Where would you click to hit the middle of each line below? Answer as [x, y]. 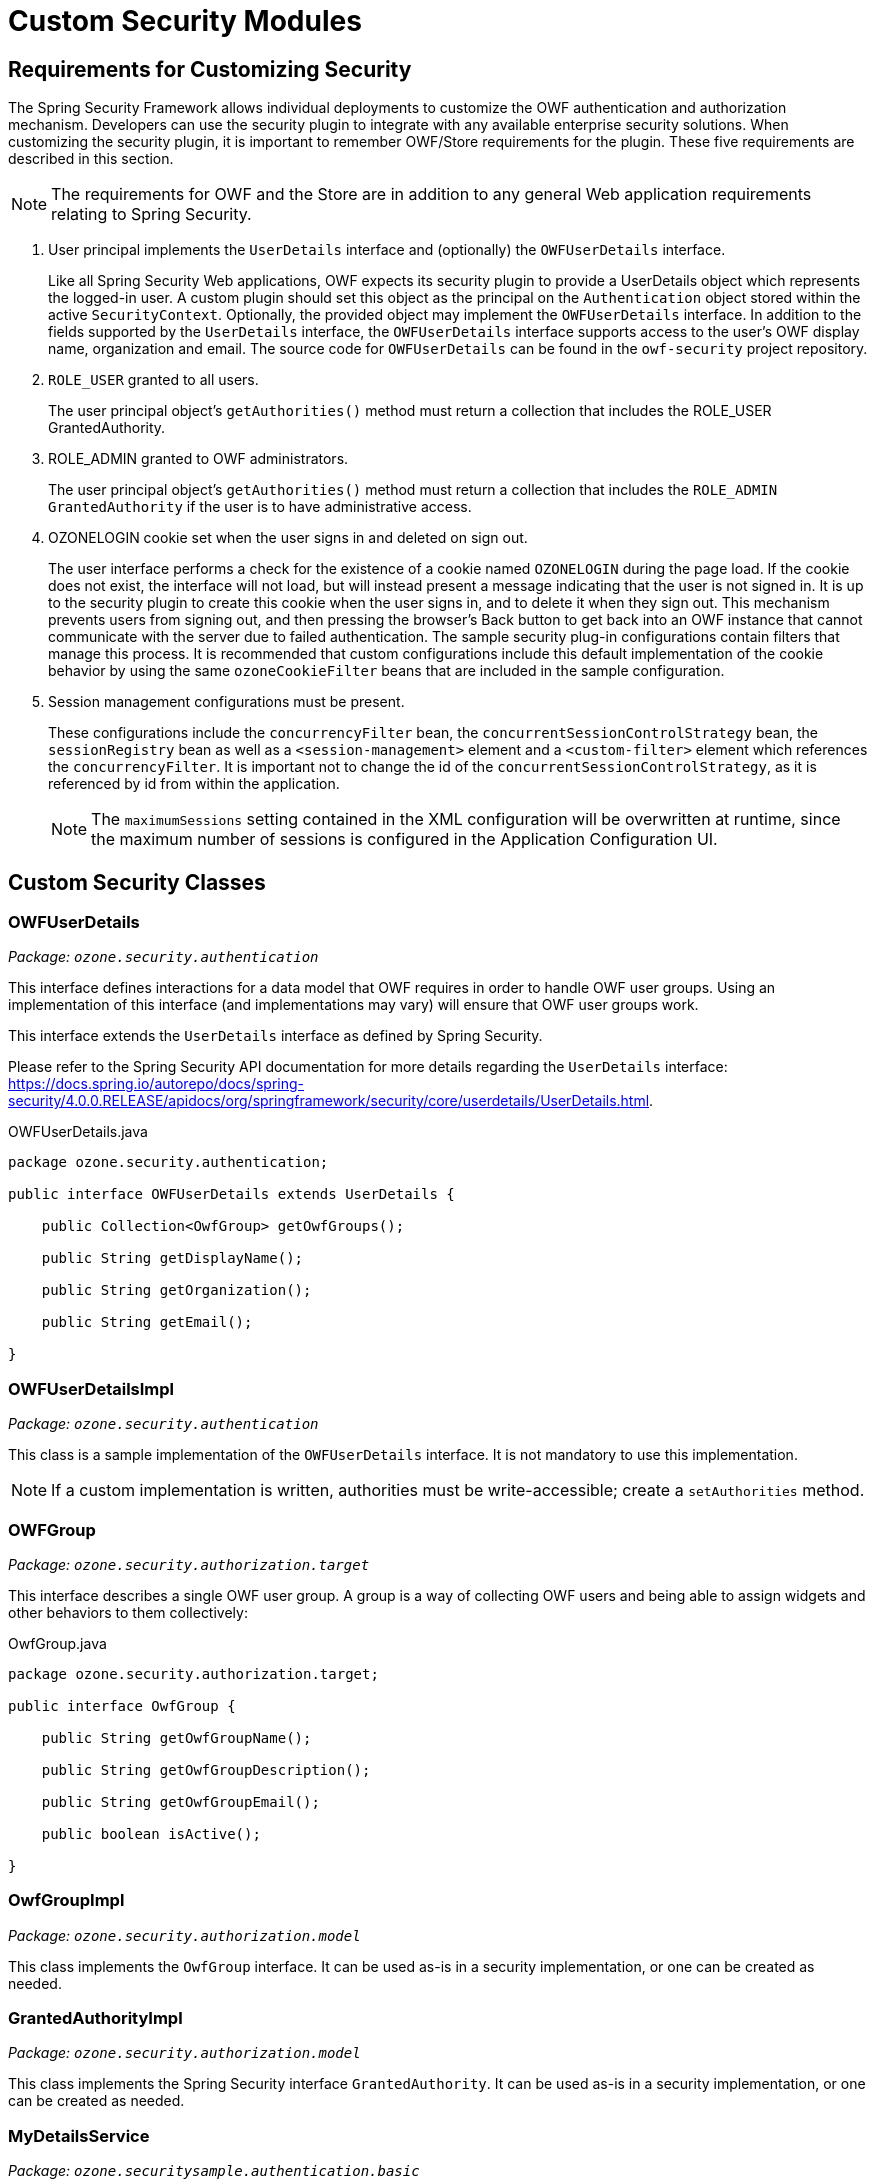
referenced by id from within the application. [194, 784]
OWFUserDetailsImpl [91, 1388]
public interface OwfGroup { [122, 1705]
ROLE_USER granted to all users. [153, 380]
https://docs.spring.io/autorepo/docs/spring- [156, 1084]
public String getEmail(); [147, 1322]
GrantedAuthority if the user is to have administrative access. [260, 507]
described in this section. [91, 159]
